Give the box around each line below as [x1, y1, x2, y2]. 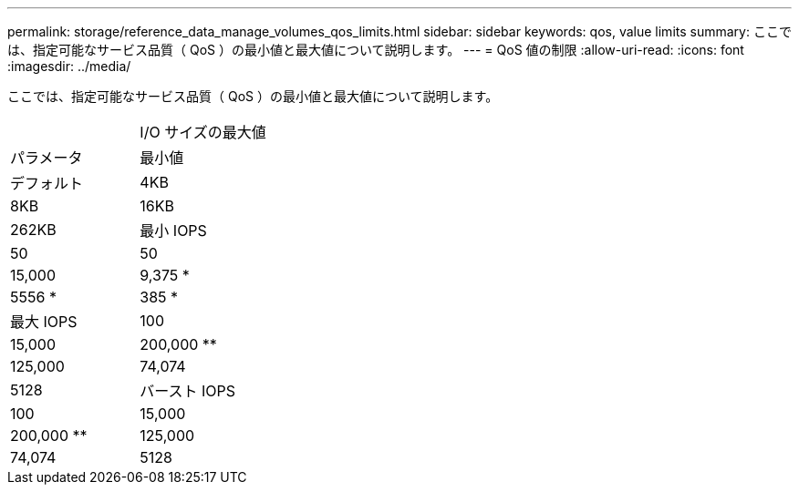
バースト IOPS [140, 382, 236, 400]
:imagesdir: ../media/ [7, 58, 131, 74]
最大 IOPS [10, 313, 78, 331]
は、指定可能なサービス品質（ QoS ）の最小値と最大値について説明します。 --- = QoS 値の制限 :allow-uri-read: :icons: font [7, 42, 744, 57]
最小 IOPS [140, 221, 207, 240]
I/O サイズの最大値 [140, 123, 266, 141]
